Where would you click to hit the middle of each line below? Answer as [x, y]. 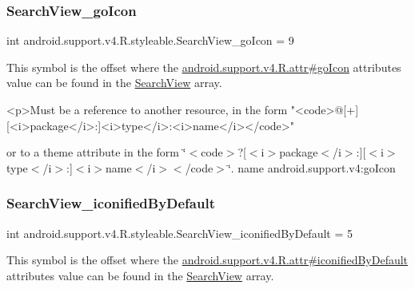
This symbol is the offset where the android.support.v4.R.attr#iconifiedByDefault [207, 260]
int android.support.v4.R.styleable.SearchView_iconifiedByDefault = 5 [180, 233]
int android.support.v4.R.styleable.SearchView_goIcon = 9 [150, 40]
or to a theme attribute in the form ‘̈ [96, 152]
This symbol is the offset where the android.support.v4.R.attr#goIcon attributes [204, 67]
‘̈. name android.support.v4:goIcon [311, 167]
